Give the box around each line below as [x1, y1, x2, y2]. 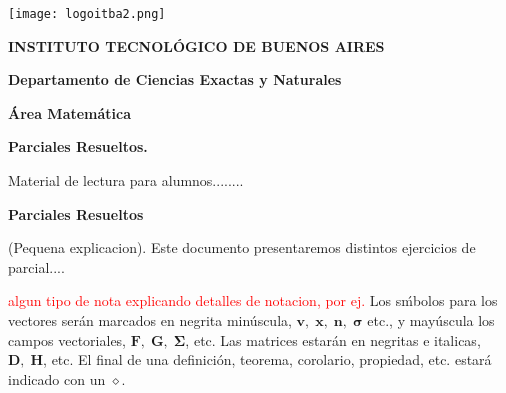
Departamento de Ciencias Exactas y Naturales [8, 69, 342, 90]
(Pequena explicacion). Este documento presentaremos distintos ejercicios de [8, 237, 476, 258]
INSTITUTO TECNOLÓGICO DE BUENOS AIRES [8, 35, 385, 56]
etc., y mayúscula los [367, 310, 495, 330]
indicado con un [8, 368, 106, 389]
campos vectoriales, [8, 329, 127, 350]
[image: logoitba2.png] [8, 7, 166, 21]
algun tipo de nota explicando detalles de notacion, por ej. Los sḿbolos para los [8, 290, 498, 311]
